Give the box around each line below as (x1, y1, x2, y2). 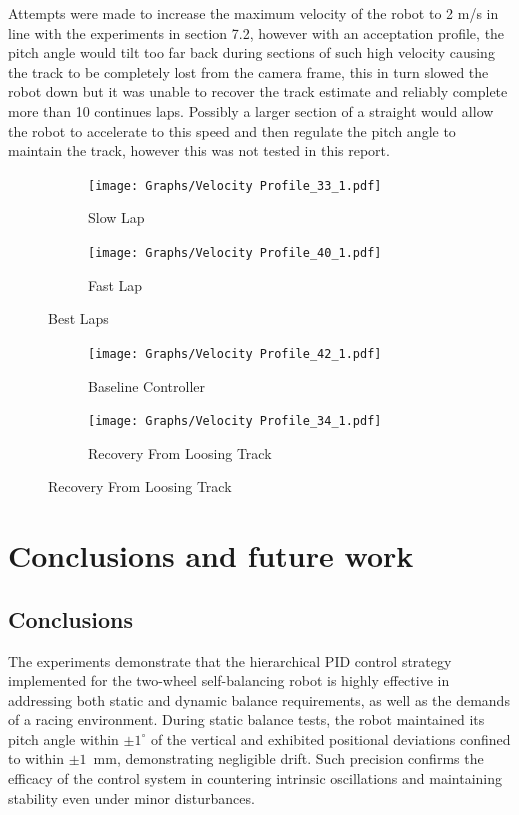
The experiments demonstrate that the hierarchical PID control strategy (8, 650, 452, 671)
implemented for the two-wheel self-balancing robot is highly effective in (8, 670, 450, 691)
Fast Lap (88, 274, 143, 295)
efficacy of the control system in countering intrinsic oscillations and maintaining (8, 768, 503, 789)
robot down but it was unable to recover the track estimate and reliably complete (8, 81, 508, 102)
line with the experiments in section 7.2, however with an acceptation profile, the (8, 22, 505, 43)
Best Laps (48, 308, 109, 329)
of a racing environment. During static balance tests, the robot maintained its (8, 709, 485, 730)
